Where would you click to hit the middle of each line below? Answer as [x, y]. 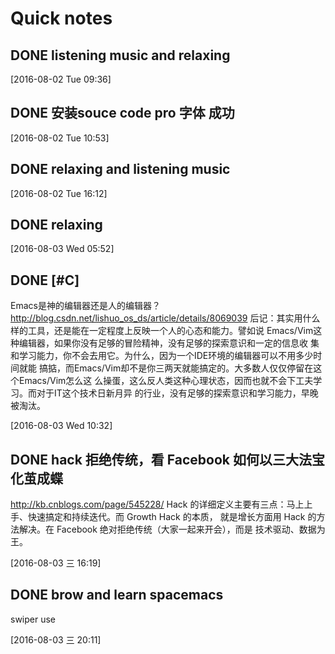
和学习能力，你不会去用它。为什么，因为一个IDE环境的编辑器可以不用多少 [162, 356]
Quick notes [61, 18]
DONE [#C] [45, 280]
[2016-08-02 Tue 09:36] [61, 79]
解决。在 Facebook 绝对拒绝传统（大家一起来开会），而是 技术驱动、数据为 [172, 529]
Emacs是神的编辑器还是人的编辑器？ [85, 306]
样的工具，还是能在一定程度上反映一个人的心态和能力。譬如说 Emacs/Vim [162, 331]
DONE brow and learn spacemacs [117, 595]
